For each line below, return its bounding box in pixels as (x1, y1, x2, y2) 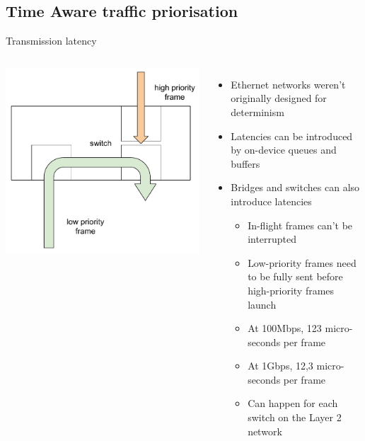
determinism (231, 104, 284, 119)
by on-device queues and (231, 142, 337, 157)
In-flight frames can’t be (248, 217, 353, 232)
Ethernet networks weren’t (231, 76, 346, 91)
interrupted (248, 231, 297, 246)
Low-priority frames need (248, 255, 357, 270)
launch (248, 297, 277, 311)
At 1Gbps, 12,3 (248, 358, 313, 373)
